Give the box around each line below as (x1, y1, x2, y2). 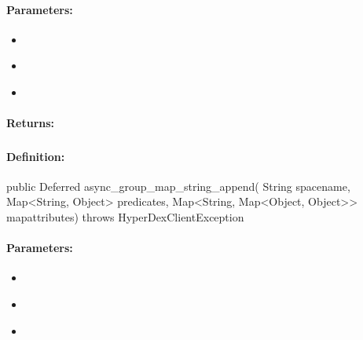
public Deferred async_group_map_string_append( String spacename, (6, 177, 350, 194)
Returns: (6, 115, 55, 131)
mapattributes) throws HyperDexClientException (6, 209, 244, 225)
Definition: (6, 148, 65, 164)
